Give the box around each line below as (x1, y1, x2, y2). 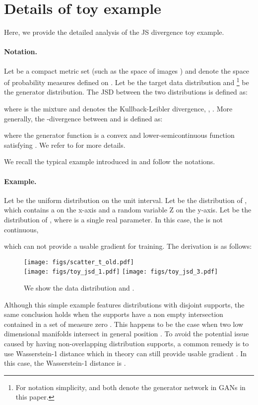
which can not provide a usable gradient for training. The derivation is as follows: (4, 241, 252, 251)
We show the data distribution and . (24, 283, 134, 293)
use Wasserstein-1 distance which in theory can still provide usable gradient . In (4, 348, 247, 358)
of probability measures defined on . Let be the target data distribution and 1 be (4, 76, 249, 87)
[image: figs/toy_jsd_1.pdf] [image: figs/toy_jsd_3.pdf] (24, 268, 218, 276)
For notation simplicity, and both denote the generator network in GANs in (15, 382, 246, 392)
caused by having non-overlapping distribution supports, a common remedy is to (4, 338, 249, 348)
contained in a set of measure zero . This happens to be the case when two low (4, 318, 244, 329)
